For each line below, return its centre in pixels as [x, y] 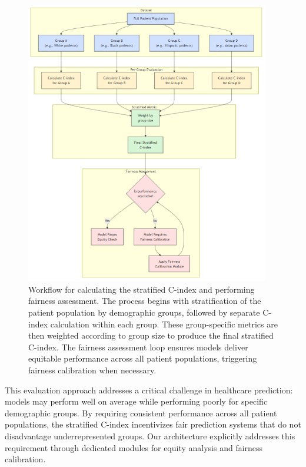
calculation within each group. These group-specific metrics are [164, 324]
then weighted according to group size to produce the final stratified [151, 335]
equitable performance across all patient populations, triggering [143, 358]
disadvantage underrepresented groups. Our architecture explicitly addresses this [150, 435]
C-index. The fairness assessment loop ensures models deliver [138, 347]
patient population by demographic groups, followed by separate [144, 312]
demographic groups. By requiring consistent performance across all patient [141, 413]
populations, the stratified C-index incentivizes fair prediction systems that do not [153, 424]
